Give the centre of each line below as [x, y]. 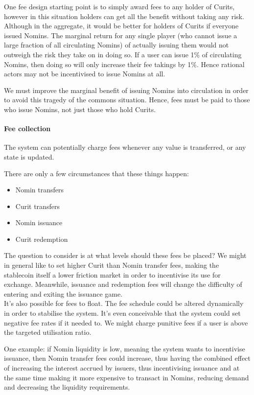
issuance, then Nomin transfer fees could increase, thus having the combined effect [127, 358]
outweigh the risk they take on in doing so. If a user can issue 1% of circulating [123, 54]
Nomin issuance [39, 222]
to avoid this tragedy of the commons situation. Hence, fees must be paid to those [127, 100]
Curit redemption [42, 239]
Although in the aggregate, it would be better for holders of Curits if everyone [121, 26]
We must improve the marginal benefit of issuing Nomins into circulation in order [126, 90]
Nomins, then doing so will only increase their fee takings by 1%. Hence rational [124, 64]
